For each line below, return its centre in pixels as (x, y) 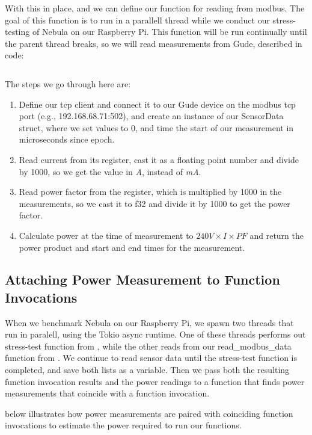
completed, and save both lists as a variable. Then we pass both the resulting (147, 370)
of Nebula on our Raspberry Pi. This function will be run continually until (170, 32)
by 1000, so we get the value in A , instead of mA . (110, 171)
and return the (277, 235)
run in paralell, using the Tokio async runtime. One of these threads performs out (155, 334)
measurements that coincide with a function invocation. (107, 393)
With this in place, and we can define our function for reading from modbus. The (155, 8)
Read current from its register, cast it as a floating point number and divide (159, 159)
